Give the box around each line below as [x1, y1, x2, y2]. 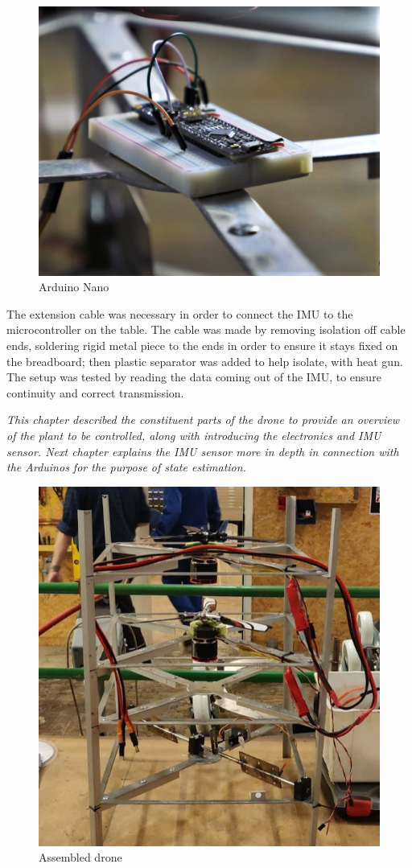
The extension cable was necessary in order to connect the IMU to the [6, 305, 353, 322]
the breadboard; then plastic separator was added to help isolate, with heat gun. [6, 352, 403, 369]
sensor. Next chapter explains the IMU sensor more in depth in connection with [6, 442, 399, 459]
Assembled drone [39, 849, 122, 866]
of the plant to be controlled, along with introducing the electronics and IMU [6, 426, 381, 443]
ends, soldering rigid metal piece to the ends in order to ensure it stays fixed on [6, 336, 398, 353]
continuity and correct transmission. [6, 384, 184, 401]
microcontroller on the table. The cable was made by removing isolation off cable [6, 321, 406, 338]
